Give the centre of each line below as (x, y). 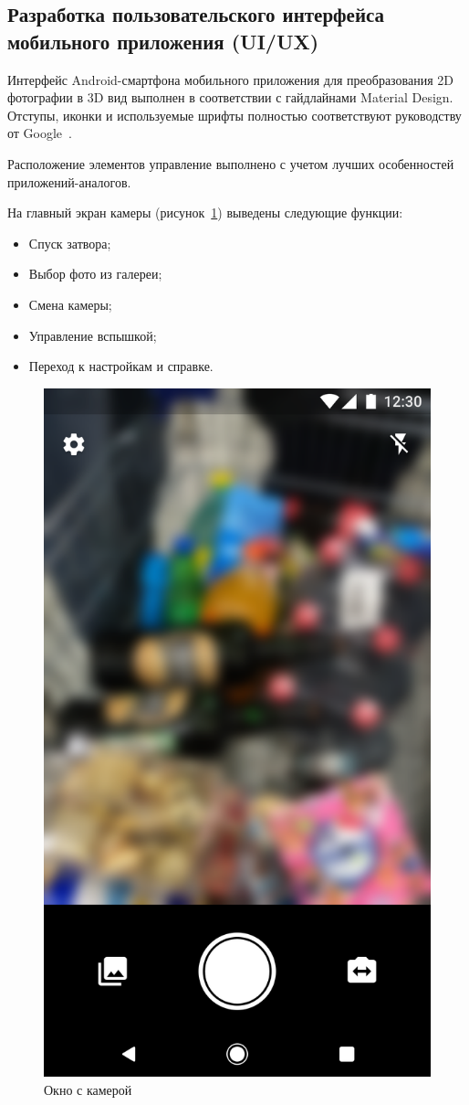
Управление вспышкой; (93, 335)
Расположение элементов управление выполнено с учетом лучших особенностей (231, 163)
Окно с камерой (88, 1090)
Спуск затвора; (70, 243)
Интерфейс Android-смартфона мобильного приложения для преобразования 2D (230, 79)
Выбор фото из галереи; (95, 274)
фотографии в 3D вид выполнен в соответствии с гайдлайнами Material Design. (230, 97)
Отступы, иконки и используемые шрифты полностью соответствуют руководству (234, 115)
